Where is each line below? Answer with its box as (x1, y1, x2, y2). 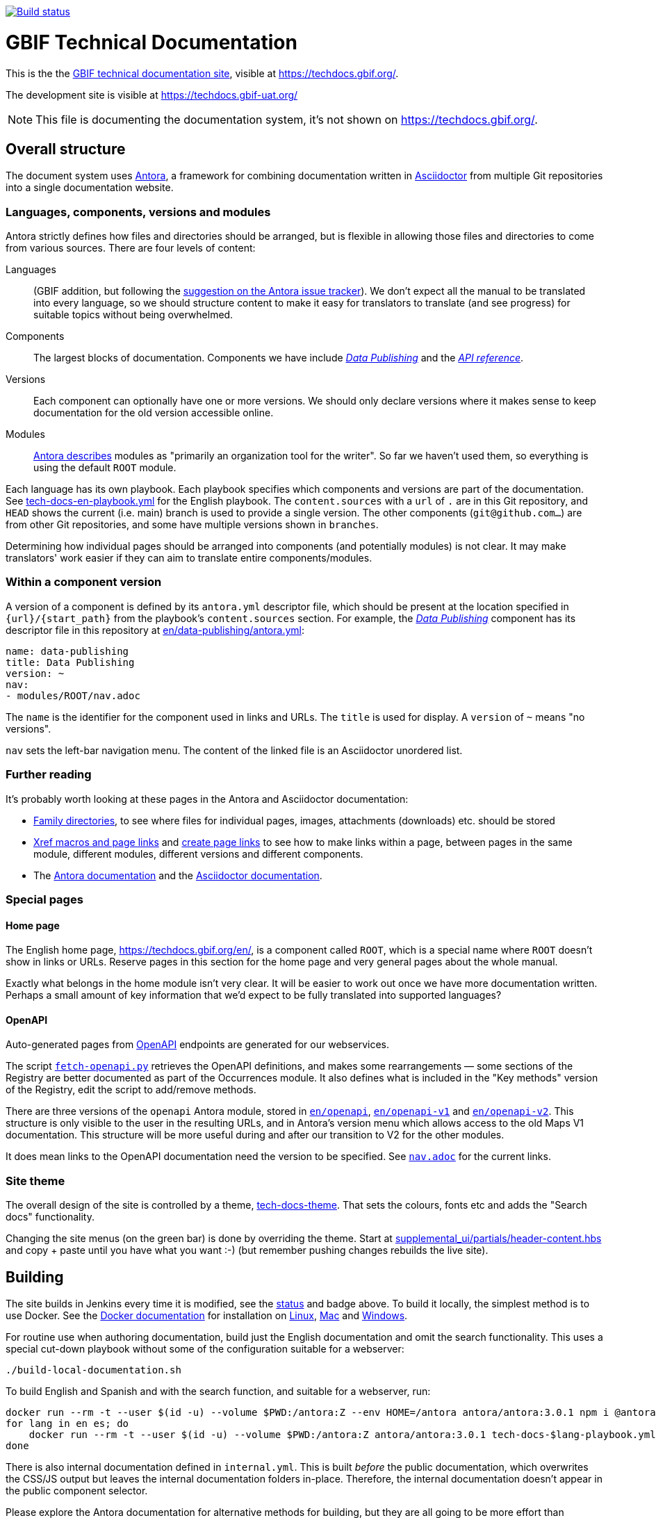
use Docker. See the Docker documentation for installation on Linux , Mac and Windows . (6, 1309, 408, 1321)
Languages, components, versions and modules (6, 204, 271, 219)
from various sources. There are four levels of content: (6, 242, 256, 254)
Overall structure (6, 140, 126, 158)
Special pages (6, 892, 83, 906)
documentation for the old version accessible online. (33, 407, 274, 419)
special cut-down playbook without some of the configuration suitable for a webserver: (6, 1343, 404, 1355)
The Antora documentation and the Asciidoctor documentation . (33, 869, 322, 881)
